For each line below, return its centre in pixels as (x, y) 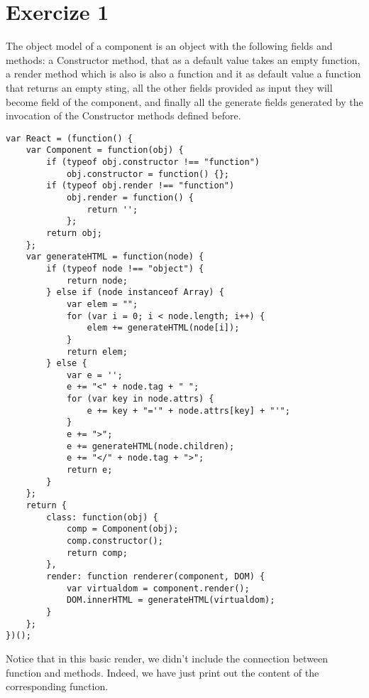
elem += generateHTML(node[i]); (163, 328)
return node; (97, 280)
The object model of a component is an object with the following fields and (169, 46)
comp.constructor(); (115, 541)
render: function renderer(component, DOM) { (156, 576)
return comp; (97, 553)
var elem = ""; (102, 304)
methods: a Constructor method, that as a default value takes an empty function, (183, 59)
